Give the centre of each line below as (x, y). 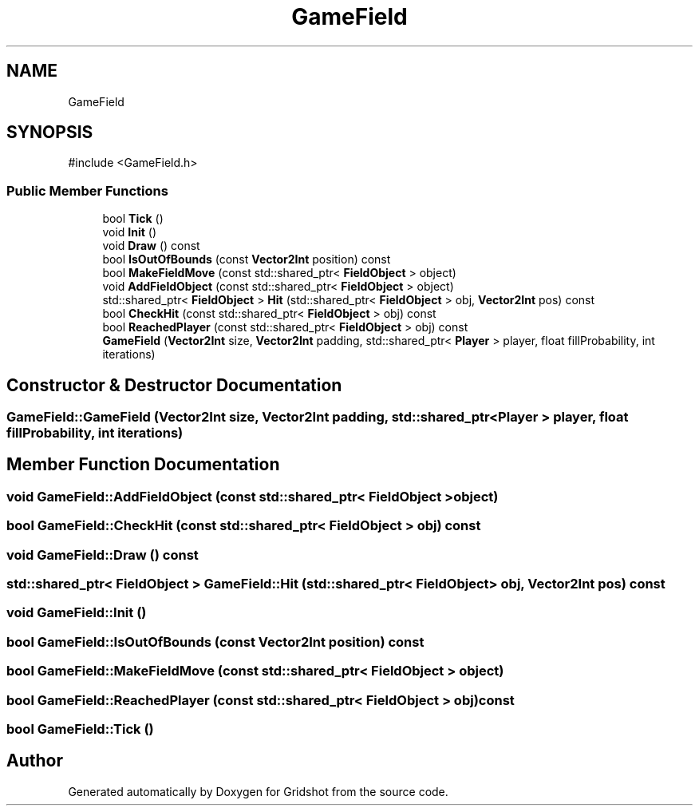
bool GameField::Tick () (80, 729)
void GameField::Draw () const (103, 555)
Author (35, 761)
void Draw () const (151, 246)
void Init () (130, 232)
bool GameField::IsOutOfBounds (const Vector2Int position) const (215, 642)
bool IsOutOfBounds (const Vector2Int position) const (247, 259)
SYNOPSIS (50, 133)
